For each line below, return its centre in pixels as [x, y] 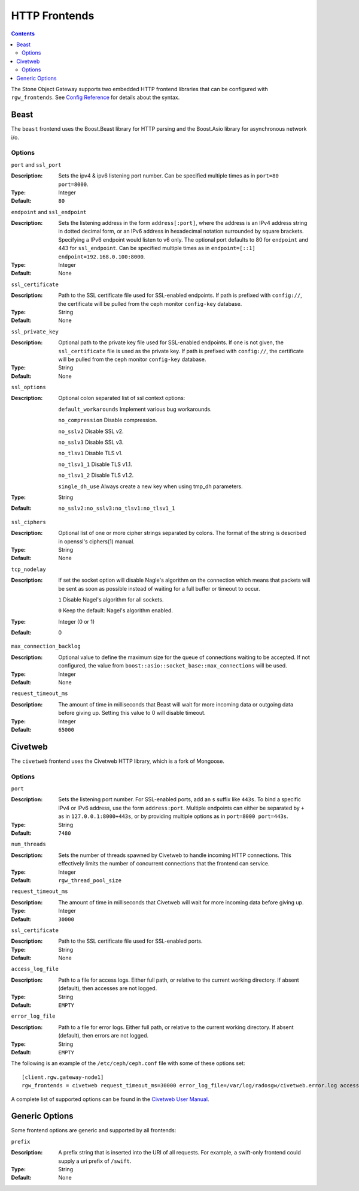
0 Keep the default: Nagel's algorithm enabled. [116, 610]
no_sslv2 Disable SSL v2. [91, 431]
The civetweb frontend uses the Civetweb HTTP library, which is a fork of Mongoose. [118, 761]
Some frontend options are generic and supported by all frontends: [94, 1130]
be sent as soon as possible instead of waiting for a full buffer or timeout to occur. [159, 588]
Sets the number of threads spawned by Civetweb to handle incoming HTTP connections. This [175, 855]
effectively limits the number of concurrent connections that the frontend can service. [164, 864]
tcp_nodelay [28, 569]
